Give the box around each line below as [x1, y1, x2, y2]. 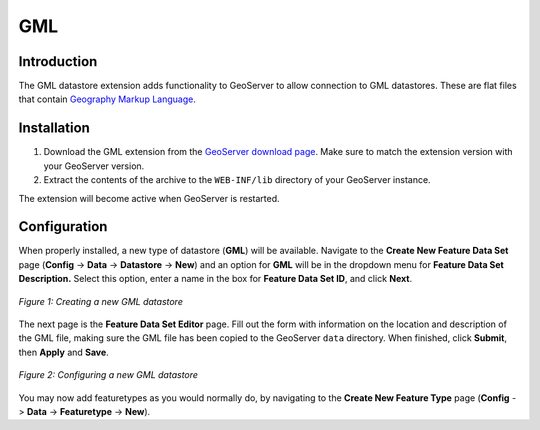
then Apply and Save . [18, 346, 109, 358]
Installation [18, 120, 90, 137]
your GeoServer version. [43, 160, 145, 172]
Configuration [18, 218, 108, 235]
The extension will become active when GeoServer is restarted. [18, 192, 280, 204]
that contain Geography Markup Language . [18, 93, 197, 105]
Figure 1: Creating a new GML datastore [18, 295, 184, 307]
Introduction [18, 53, 98, 70]
